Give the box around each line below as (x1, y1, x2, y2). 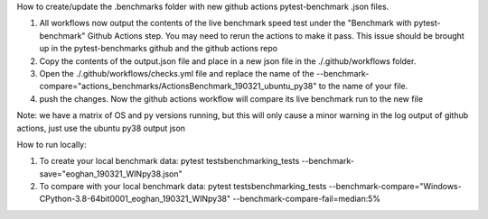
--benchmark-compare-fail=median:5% (231, 194, 381, 205)
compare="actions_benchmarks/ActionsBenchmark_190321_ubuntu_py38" (39, 81, 317, 92)
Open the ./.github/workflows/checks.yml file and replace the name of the (39, 68, 315, 78)
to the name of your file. (318, 81, 408, 92)
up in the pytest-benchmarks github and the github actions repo (39, 43, 278, 54)
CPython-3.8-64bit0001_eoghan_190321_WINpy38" (39, 194, 231, 205)
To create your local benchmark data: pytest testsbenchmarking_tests (39, 156, 300, 167)
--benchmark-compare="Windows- (328, 181, 462, 192)
